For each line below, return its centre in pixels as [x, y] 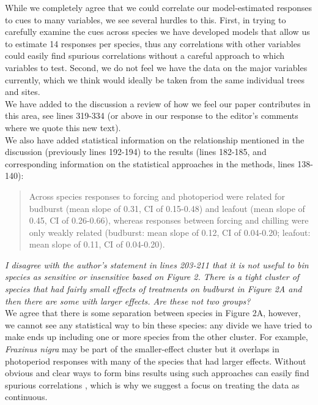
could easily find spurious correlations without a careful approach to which [145, 55]
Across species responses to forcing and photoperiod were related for [157, 196]
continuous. [26, 397]
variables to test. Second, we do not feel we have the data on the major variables [156, 67]
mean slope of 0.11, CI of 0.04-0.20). [97, 244]
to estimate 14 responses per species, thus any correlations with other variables [153, 43]
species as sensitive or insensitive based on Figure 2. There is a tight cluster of [152, 277]
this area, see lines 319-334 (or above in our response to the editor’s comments [152, 115]
